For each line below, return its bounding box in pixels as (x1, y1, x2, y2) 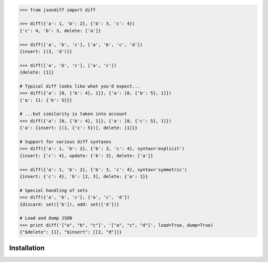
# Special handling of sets (19, 188, 88, 193)
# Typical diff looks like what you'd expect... (19, 83, 140, 89)
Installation (9, 244, 45, 252)
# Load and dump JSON (19, 215, 72, 221)
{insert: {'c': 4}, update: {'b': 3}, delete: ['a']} (19, 153, 153, 158)
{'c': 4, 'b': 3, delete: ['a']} (19, 28, 101, 33)
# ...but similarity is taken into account (19, 111, 128, 117)
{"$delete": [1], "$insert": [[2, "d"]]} (19, 229, 122, 235)
